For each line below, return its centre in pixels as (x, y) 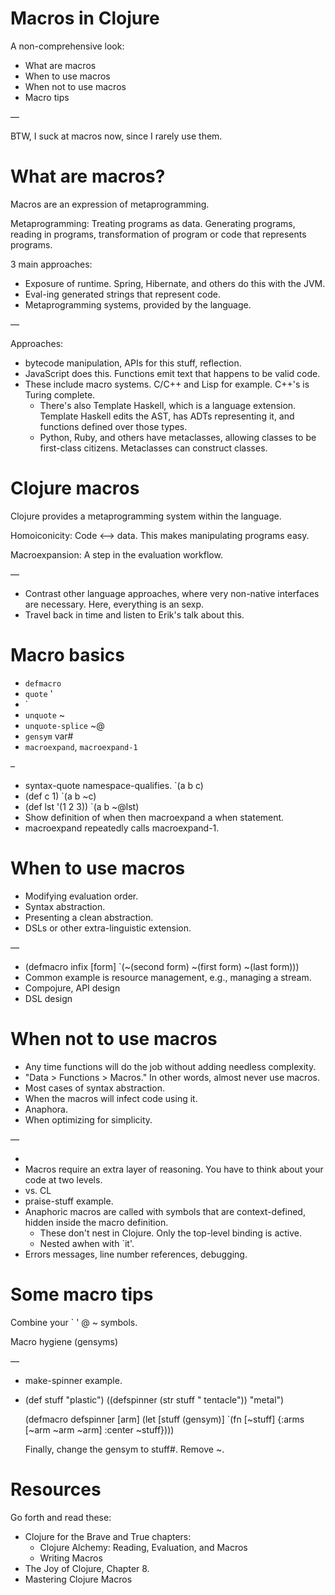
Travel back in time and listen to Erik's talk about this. (134, 614)
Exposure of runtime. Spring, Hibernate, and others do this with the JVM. (175, 283)
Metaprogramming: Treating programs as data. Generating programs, (153, 223)
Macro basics (67, 655)
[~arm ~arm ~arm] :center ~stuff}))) (99, 1429)
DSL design (48, 998)
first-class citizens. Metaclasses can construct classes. (153, 448)
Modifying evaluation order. (81, 896)
